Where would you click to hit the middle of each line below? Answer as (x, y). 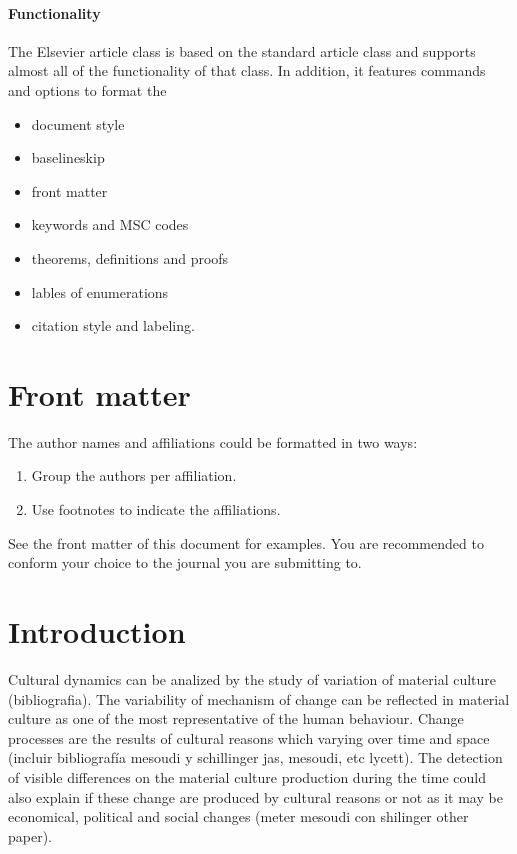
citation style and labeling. (113, 325)
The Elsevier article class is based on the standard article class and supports (242, 50)
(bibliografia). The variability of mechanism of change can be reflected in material (259, 698)
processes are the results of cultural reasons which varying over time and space (249, 737)
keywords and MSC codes (110, 224)
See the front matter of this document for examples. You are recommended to (246, 542)
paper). (30, 835)
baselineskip (68, 157)
